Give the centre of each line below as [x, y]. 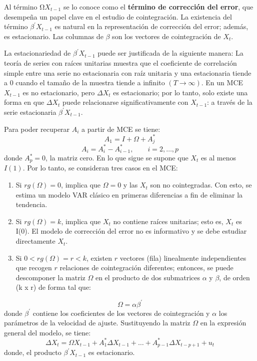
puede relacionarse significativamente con [125, 102]
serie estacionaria [30, 112]
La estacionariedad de [37, 53]
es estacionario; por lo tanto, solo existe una [180, 92]
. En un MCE [222, 82]
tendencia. [31, 204]
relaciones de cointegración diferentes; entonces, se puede [146, 267]
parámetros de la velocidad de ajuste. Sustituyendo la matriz [97, 323]
